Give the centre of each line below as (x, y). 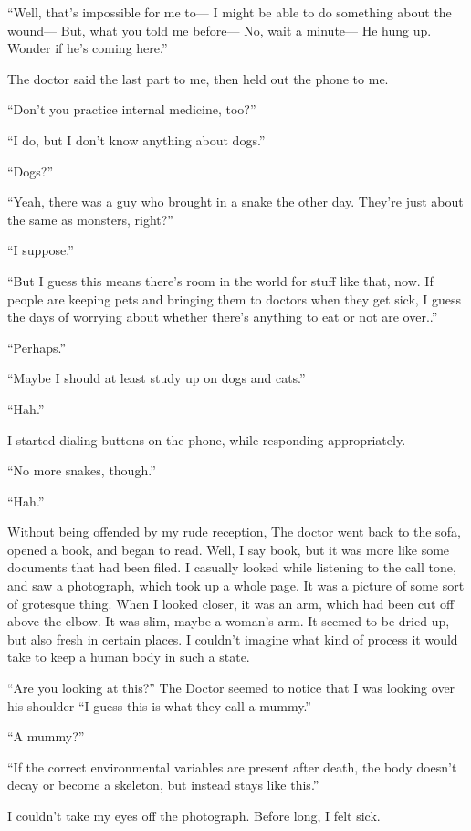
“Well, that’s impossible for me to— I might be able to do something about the (230, 12)
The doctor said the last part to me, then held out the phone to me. (198, 78)
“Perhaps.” (37, 347)
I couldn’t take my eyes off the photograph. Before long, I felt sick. (194, 815)
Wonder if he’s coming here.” (88, 48)
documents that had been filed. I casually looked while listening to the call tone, (232, 567)
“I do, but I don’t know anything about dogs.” (136, 139)
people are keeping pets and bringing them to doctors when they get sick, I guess (235, 298)
